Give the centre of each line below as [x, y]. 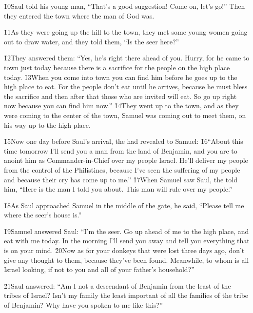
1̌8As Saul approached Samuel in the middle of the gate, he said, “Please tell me [124, 205]
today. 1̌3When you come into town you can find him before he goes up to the [121, 77]
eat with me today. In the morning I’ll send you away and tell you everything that [127, 241]
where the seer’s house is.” [43, 215]
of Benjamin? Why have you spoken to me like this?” [83, 305]
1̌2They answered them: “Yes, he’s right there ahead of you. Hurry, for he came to [127, 58]
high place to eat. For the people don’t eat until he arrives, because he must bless [126, 87]
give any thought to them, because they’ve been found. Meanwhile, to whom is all [126, 260]
